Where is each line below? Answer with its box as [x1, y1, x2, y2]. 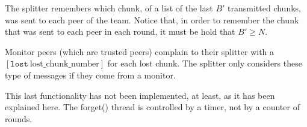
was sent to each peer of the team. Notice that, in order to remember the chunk [5, 13, 299, 26]
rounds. [5, 112, 33, 125]
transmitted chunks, [228, 2, 301, 14]
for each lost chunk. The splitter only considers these [107, 57, 302, 69]
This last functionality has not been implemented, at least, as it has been [5, 89, 275, 101]
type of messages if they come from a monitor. [5, 68, 176, 81]
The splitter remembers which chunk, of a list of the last [5, 2, 213, 14]
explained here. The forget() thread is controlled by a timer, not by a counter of [5, 101, 300, 113]
